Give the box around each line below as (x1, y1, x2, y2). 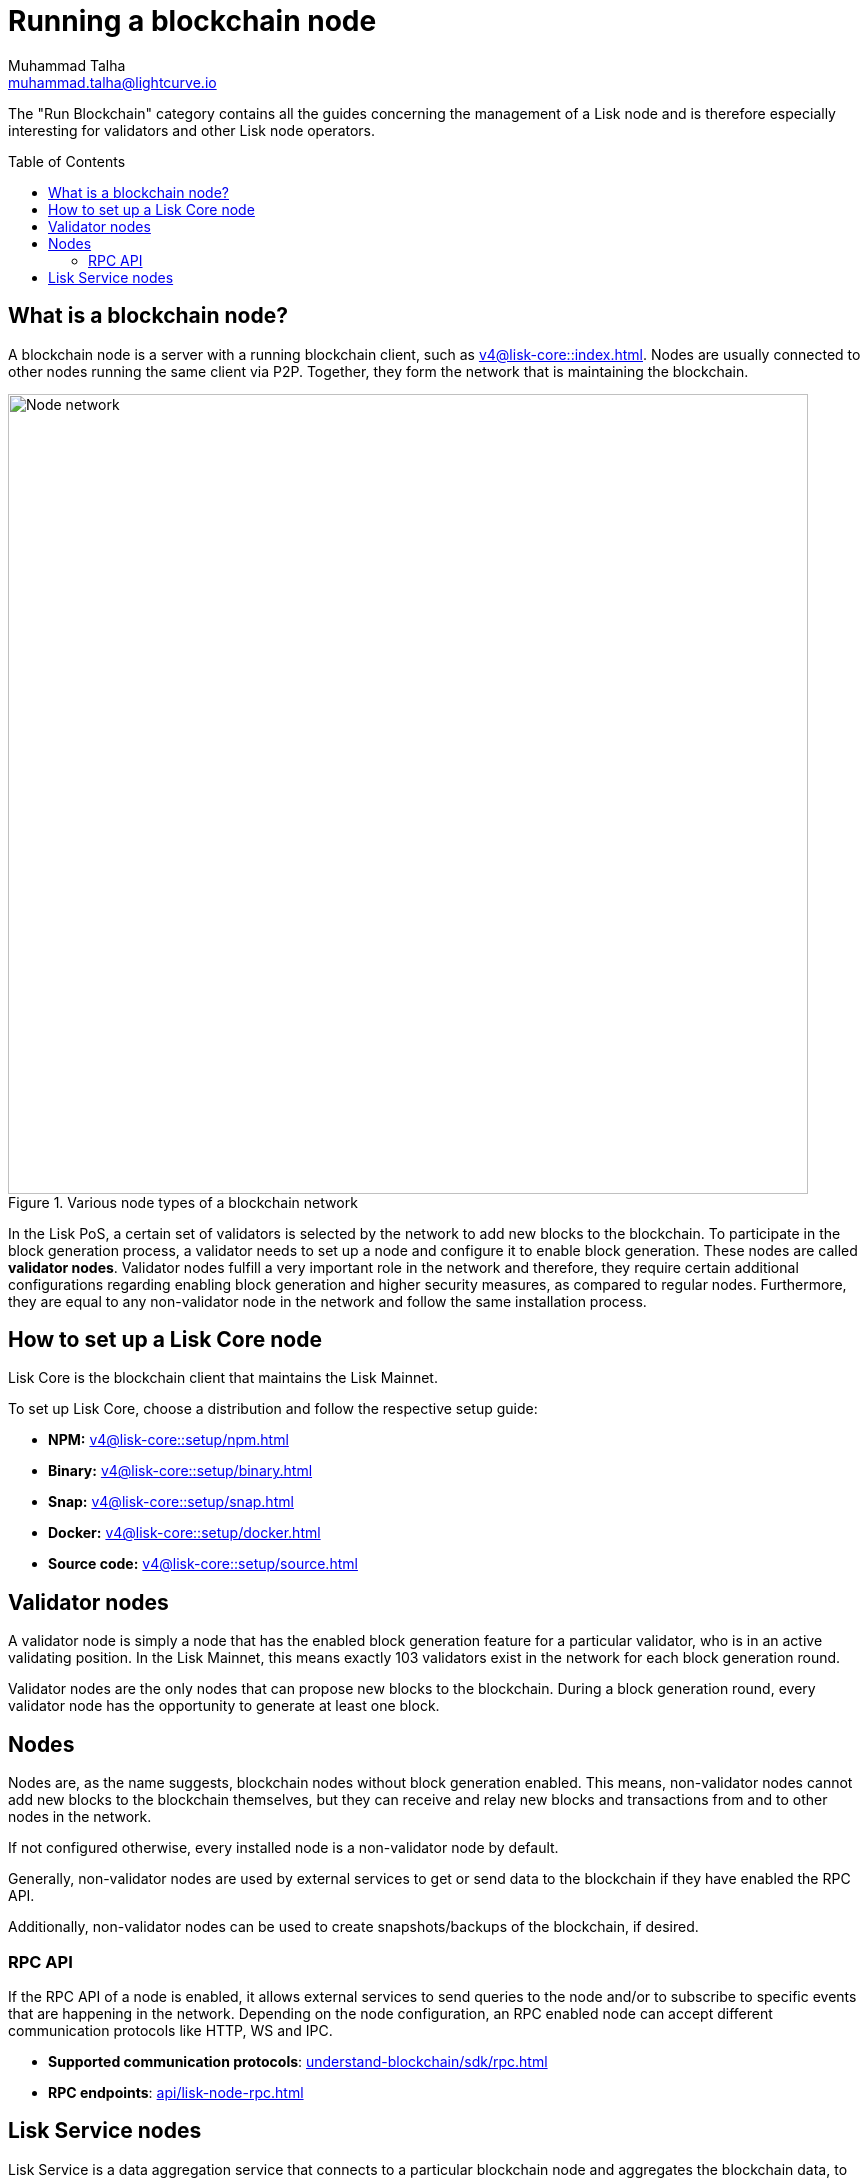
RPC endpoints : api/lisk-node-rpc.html (48, 2083, 304, 2101)
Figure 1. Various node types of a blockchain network (8, 1193, 358, 1211)
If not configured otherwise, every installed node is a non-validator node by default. (8, 1839, 559, 1857)
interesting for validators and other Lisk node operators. (8, 121, 376, 139)
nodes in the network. (8, 1808, 152, 1826)
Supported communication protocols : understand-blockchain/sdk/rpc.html (48, 2052, 548, 2070)
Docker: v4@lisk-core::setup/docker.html (48, 1524, 321, 1542)
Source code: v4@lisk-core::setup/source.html (48, 1555, 358, 1573)
